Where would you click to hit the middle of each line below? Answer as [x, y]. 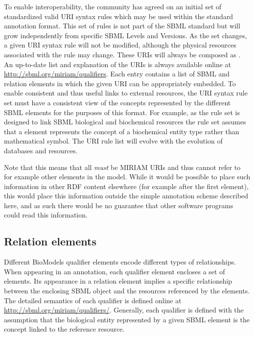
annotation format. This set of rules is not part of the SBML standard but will [122, 26]
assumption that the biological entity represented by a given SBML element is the [127, 319]
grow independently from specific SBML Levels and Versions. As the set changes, [126, 35]
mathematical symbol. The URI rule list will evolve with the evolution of [113, 141]
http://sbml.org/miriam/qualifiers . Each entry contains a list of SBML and [117, 74]
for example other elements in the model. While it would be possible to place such [127, 177]
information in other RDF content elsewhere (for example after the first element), [126, 186]
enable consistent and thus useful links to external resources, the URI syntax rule [126, 93]
